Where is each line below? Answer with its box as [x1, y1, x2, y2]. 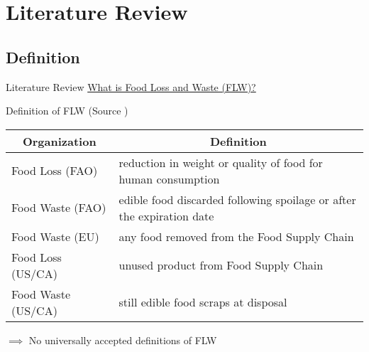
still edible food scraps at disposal [119, 294, 287, 311]
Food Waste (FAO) [11, 199, 106, 216]
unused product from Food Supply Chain [119, 257, 324, 274]
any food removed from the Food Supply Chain [119, 228, 354, 245]
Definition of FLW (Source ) [6, 103, 128, 118]
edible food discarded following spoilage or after [119, 191, 356, 208]
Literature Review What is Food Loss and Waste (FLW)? [6, 79, 256, 94]
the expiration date [119, 207, 214, 224]
